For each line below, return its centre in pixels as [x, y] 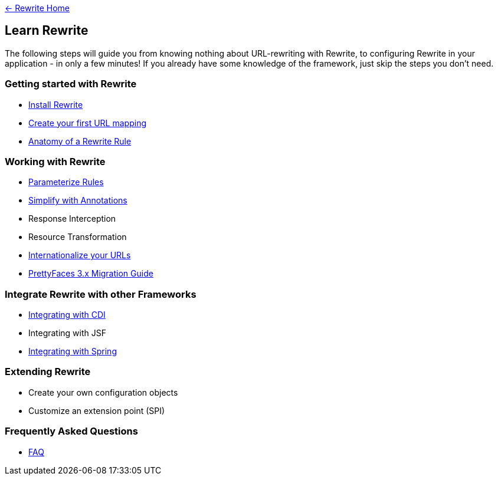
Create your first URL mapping [87, 123]
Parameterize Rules [66, 182]
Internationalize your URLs [80, 255]
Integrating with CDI [67, 315]
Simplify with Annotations [78, 200]
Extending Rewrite [48, 372]
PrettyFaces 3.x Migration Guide [91, 274]
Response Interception [72, 219]
